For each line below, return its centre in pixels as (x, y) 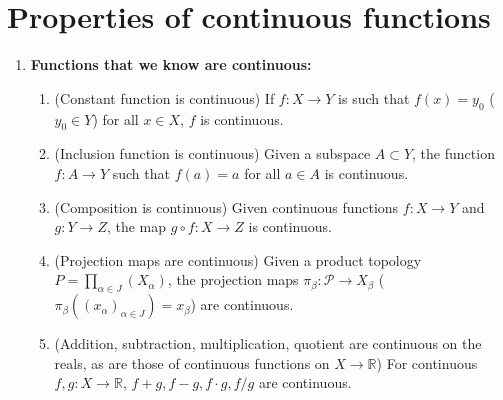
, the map (136, 226)
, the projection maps (233, 279)
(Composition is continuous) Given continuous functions (226, 206)
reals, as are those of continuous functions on (192, 362)
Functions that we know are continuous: (171, 64)
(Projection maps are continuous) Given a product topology (238, 259)
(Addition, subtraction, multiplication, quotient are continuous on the (268, 343)
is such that (374, 97)
